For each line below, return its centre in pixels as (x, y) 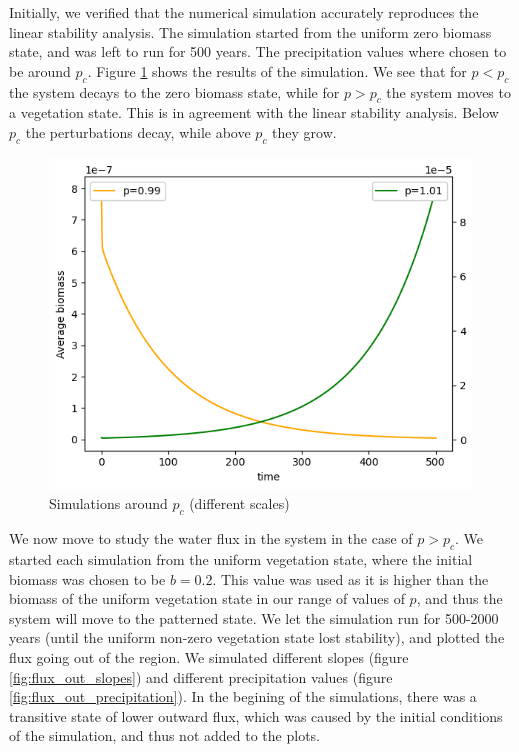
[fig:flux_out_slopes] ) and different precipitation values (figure (201, 676)
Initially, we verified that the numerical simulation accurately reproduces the (244, 12)
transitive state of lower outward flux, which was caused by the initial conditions (256, 715)
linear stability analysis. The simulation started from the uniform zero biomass (250, 31)
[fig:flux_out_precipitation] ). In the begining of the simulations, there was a (243, 696)
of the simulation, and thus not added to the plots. (164, 735)
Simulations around (108, 503)
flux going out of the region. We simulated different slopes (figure (209, 657)
